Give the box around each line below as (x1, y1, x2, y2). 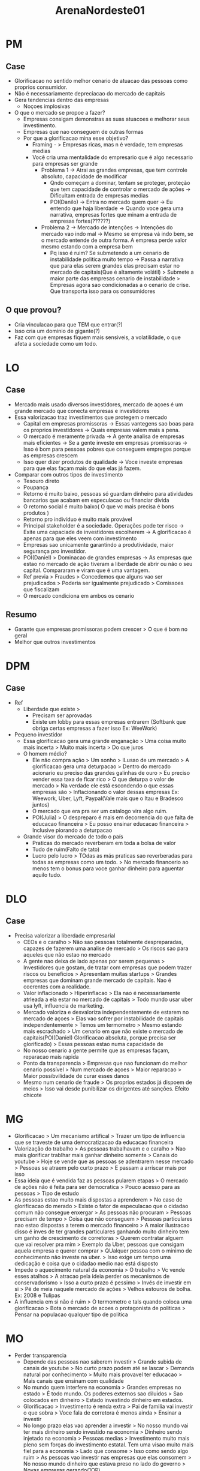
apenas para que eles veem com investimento (23, 535, 137, 542)
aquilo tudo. (32, 871, 62, 878)
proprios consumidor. (14, 83, 68, 91)
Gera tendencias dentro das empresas (14, 97, 109, 103)
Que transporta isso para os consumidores (50, 287, 156, 295)
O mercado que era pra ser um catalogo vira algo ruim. (32, 807, 168, 814)
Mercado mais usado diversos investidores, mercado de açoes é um (14, 400, 183, 408)
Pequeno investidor (14, 730, 63, 738)
